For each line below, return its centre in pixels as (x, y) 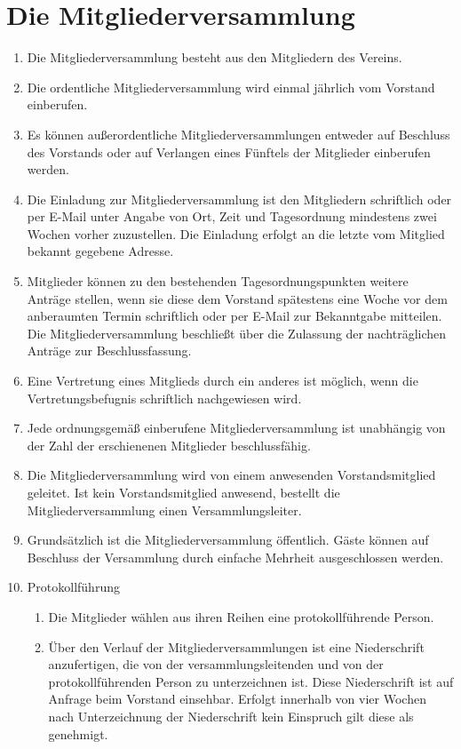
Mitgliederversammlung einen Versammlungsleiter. (164, 510)
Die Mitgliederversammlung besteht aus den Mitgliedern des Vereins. (215, 57)
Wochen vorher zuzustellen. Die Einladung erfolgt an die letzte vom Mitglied (236, 233)
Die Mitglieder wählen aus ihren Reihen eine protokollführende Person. (241, 616)
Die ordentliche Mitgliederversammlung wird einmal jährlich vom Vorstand (231, 87)
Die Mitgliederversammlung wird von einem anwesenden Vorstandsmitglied (231, 475)
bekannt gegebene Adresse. (100, 251)
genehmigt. (78, 733)
